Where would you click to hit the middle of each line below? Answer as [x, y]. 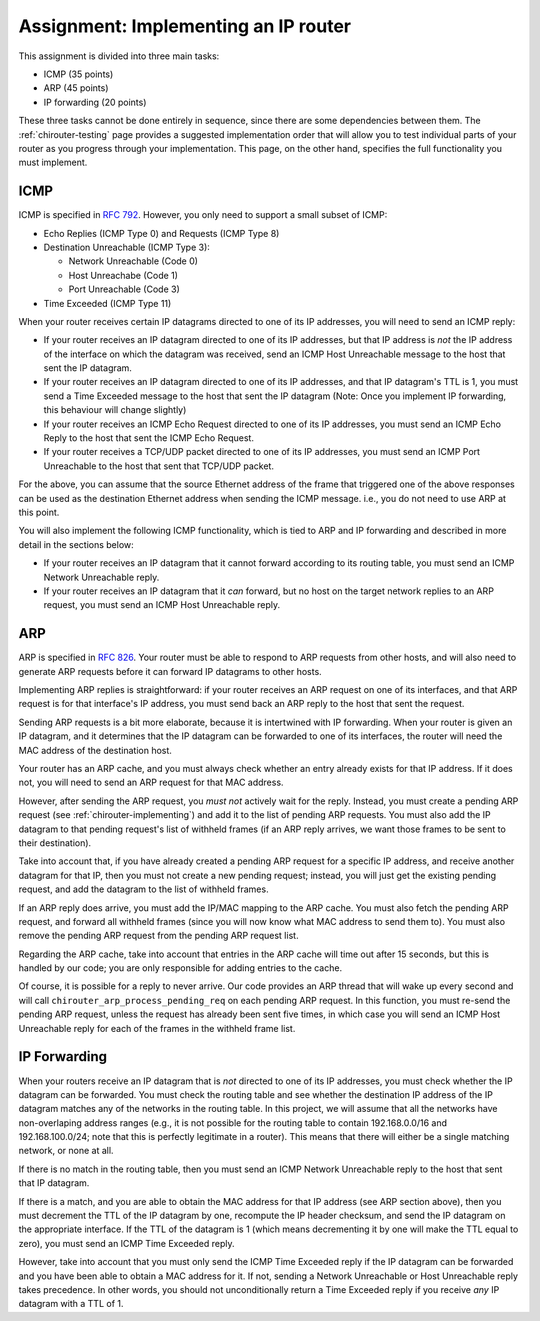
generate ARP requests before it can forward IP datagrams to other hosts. [170, 671]
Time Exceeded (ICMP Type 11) [107, 303]
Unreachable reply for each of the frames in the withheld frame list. [157, 1028]
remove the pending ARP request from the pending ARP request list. [158, 936]
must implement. [53, 162]
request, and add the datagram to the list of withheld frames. [143, 889]
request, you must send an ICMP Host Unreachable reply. [162, 605]
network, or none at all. [66, 1151]
